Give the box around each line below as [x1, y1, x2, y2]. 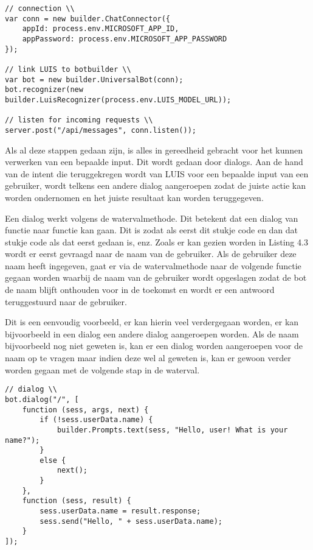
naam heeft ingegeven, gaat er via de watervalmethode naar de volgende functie [5, 259, 301, 272]
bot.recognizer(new [5, 85, 83, 94]
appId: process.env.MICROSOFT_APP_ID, [22, 24, 179, 33]
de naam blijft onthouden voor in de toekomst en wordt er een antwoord [5, 283, 275, 296]
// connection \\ [5, 4, 75, 13]
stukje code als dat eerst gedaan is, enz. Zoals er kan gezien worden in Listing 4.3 [5, 235, 308, 248]
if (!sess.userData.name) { [40, 415, 153, 425]
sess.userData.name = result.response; [40, 507, 201, 516]
